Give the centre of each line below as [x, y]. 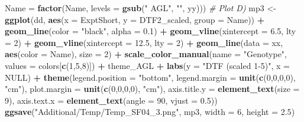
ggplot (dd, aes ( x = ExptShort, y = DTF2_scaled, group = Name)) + [135, 19]
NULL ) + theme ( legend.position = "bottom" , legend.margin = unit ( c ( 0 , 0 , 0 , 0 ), [150, 77]
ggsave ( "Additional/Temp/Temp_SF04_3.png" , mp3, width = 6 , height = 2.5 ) [150, 112]
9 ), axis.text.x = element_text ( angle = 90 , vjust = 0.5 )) [111, 100]
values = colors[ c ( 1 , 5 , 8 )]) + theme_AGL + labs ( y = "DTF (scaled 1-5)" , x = [147, 65]
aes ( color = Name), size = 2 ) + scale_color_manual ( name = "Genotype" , [146, 54]
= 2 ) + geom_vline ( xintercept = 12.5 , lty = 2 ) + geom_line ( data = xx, [144, 42]
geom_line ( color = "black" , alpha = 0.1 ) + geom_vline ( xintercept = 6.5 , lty [151, 31]
